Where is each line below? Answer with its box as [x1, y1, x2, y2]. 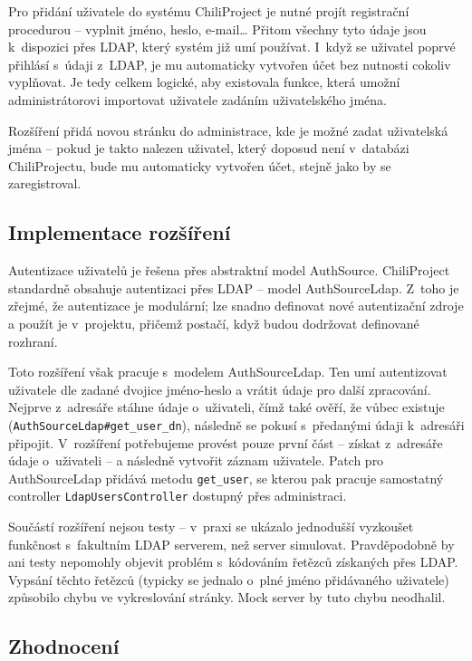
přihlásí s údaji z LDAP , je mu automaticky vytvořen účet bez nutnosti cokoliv [8, 54, 451, 73]
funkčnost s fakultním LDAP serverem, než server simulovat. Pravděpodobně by [8, 534, 455, 553]
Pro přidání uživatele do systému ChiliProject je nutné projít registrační [8, 2, 409, 20]
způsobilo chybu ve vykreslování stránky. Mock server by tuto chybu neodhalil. [8, 588, 446, 607]
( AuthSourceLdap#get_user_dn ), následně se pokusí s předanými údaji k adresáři [8, 415, 465, 434]
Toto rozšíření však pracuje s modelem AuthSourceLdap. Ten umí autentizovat [8, 362, 448, 381]
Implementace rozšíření [8, 218, 231, 246]
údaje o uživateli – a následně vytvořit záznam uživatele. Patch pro [8, 451, 384, 470]
